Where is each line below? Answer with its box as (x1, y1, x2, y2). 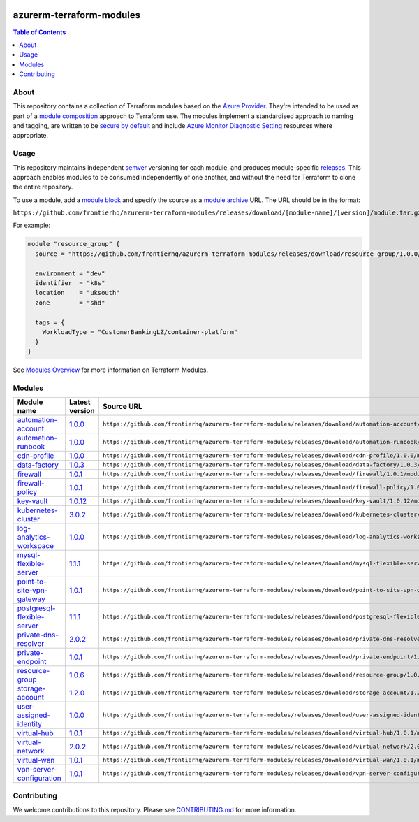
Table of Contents (13, 28, 66, 36)
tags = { (35, 318, 65, 326)
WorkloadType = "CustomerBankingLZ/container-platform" (42, 328, 238, 336)
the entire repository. (13, 182, 73, 192)
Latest (68, 397, 91, 407)
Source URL (102, 401, 142, 411)
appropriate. (13, 131, 49, 140)
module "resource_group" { (27, 240, 120, 248)
